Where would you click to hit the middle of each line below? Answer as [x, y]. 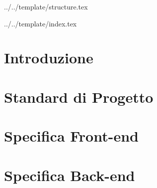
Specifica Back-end [70, 175]
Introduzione [49, 58]
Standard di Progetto [79, 96]
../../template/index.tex [40, 23]
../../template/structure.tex [46, 6]
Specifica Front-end [71, 136]
